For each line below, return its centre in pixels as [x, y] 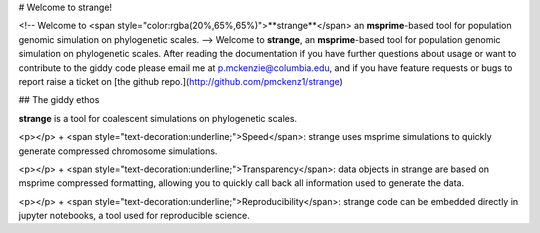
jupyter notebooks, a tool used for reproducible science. [134, 216]
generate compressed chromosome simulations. [118, 151]
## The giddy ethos [59, 100]
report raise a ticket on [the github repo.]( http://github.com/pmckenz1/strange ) [181, 81]
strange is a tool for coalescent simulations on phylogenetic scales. [158, 118]
